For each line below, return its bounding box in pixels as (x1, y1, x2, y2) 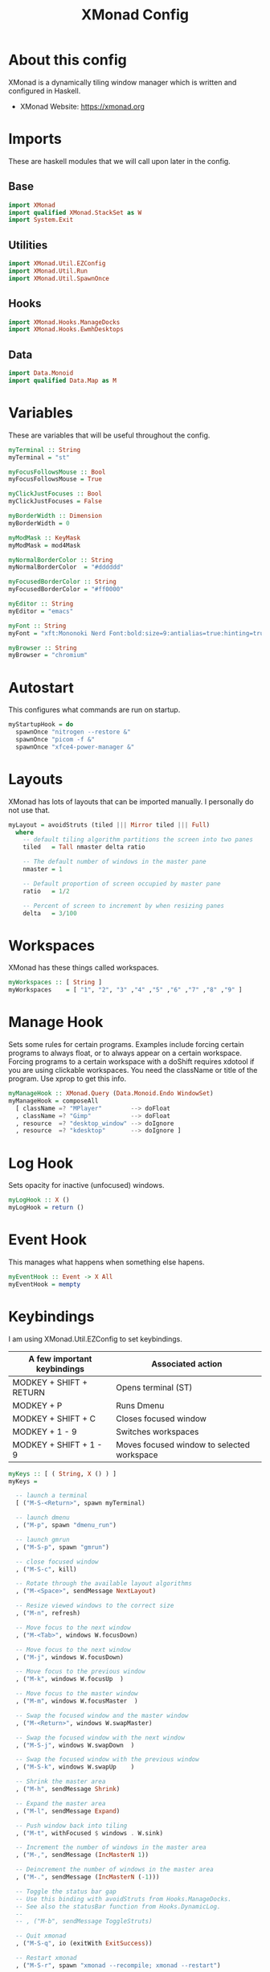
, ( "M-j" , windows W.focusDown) (15, 1653, 125, 1662)
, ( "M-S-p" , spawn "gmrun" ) (15, 1543, 110, 1551)
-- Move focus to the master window (15, 1690, 138, 1698)
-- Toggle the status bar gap (15, 1888, 117, 1896)
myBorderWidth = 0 (8, 519, 70, 528)
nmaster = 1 (22, 865, 63, 873)
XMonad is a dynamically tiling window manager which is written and (8, 77, 237, 87)
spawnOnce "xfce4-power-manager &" (15, 742, 135, 751)
